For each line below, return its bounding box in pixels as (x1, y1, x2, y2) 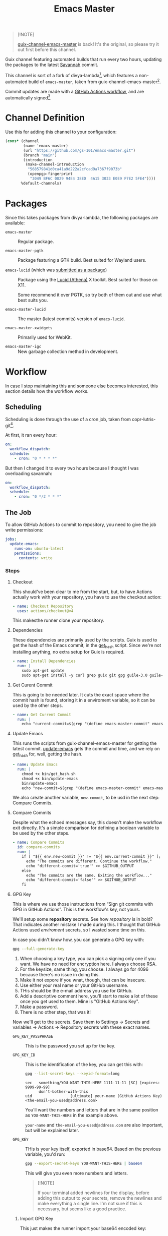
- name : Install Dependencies (12, 659, 76, 664)
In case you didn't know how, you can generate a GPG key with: (12, 936, 144, 943)
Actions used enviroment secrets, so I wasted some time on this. (12, 927, 146, 933)
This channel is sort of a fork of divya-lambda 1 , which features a (5, 72, 138, 78)
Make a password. (20, 1004, 58, 1010)
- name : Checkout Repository (12, 604, 74, 609)
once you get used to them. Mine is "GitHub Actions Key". (20, 998, 139, 1005)
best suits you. (18, 297, 48, 303)
